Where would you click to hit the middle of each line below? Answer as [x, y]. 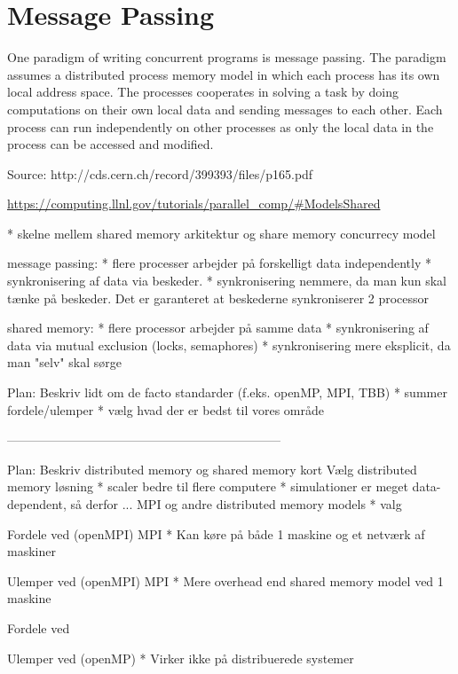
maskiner [32, 551]
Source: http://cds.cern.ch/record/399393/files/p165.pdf [160, 173]
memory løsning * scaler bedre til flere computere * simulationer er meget [208, 486]
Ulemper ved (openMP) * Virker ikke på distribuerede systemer [181, 658]
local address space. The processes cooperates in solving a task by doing [203, 92]
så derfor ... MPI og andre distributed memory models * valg [236, 504]
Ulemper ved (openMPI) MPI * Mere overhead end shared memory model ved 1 [225, 580]
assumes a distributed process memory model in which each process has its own [224, 74]
